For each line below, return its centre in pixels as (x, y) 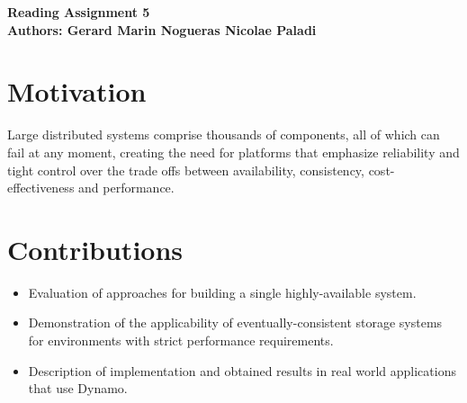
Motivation (77, 91)
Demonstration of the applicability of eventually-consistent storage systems (235, 322)
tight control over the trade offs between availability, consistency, (186, 170)
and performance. (126, 188)
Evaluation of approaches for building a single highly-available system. (222, 292)
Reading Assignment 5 (79, 12)
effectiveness (41, 188)
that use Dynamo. (78, 388)
